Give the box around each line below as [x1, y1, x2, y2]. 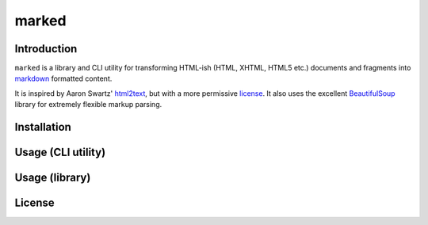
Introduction [14, 42, 78, 55]
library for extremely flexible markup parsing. [14, 100, 162, 109]
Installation [14, 120, 71, 134]
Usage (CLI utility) [14, 146, 106, 159]
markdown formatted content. [14, 74, 113, 83]
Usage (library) [14, 171, 91, 185]
